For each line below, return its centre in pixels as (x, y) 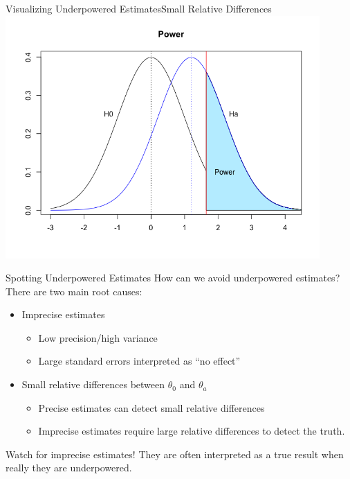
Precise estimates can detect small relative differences (151, 407)
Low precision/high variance (98, 337)
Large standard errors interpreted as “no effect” (139, 361)
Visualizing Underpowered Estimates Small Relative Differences (139, 8)
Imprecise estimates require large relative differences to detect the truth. (192, 431)
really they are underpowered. (69, 468)
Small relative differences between (93, 384)
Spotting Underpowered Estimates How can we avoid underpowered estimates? (173, 278)
